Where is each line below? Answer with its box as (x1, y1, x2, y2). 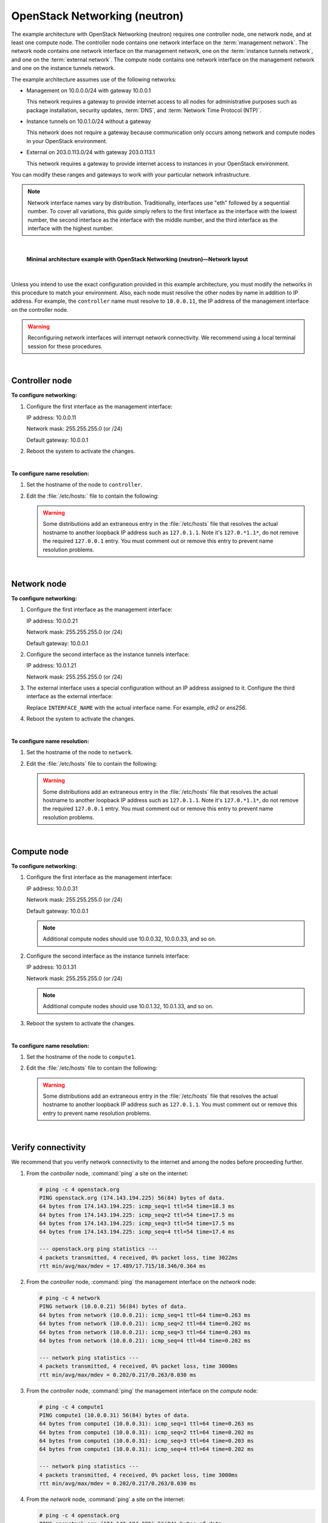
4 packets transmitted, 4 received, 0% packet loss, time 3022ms (39, 1254, 238, 1261)
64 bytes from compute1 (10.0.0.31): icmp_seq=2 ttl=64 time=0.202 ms (39, 1429, 255, 1436)
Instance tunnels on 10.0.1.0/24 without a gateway (26, 118, 151, 125)
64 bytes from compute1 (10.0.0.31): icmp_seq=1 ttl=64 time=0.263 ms (39, 1420, 255, 1427)
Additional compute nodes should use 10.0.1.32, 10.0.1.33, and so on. (43, 1003, 214, 1010)
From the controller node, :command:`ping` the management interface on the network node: (26, 1278, 256, 1285)
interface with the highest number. (27, 224, 114, 231)
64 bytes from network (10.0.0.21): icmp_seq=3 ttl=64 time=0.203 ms (39, 1329, 251, 1335)
